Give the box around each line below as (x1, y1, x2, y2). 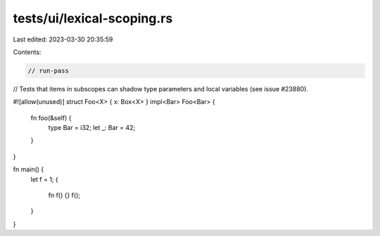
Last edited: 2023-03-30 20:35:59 (13, 35, 113, 44)
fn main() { (13, 165, 44, 173)
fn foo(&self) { (30, 113, 72, 122)
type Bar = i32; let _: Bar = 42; (48, 124, 136, 132)
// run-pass (27, 67, 70, 74)
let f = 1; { (30, 175, 59, 183)
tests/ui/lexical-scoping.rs (13, 11, 173, 26)
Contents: (13, 48, 42, 56)
